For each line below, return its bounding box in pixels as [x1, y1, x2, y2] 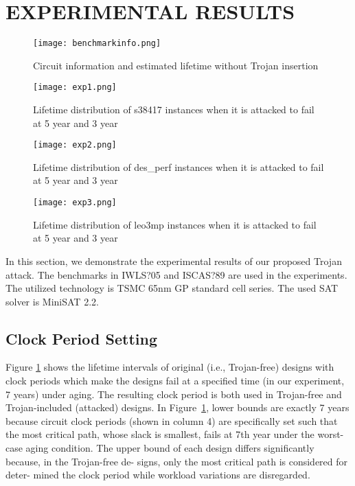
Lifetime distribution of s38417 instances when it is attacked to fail [33, 102, 314, 117]
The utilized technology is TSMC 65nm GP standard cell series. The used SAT [5, 281, 339, 295]
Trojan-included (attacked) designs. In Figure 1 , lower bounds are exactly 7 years [5, 400, 350, 415]
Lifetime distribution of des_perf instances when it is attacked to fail [33, 159, 324, 174]
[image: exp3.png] [33, 198, 117, 208]
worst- [317, 427, 344, 441]
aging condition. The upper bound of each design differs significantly [25, 441, 314, 455]
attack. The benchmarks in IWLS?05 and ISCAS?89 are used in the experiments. [5, 267, 347, 281]
